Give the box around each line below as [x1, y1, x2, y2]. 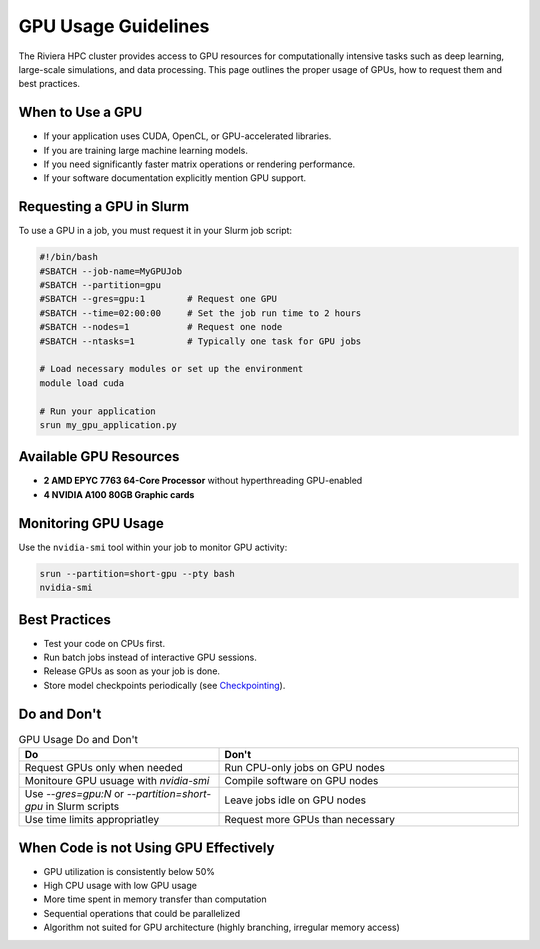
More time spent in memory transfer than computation [43, 893, 267, 905]
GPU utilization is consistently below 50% [43, 865, 215, 877]
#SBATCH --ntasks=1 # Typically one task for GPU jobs [39, 335, 362, 347]
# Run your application [39, 405, 157, 417]
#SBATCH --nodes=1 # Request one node [39, 321, 283, 333]
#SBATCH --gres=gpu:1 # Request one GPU [39, 293, 277, 305]
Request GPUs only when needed [24, 761, 184, 775]
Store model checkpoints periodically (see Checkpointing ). [43, 679, 286, 691]
